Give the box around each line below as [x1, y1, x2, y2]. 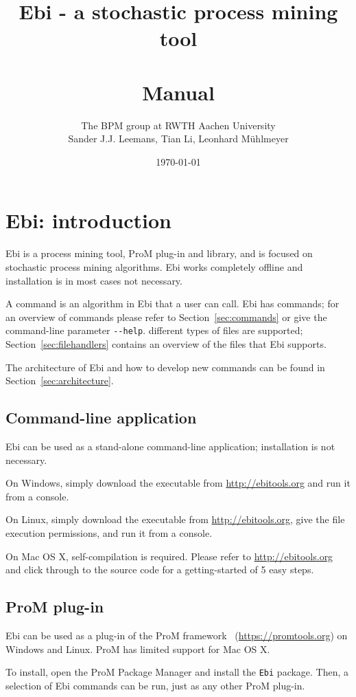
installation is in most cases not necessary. [5, 273, 182, 287]
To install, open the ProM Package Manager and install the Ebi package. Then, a [5, 665, 349, 679]
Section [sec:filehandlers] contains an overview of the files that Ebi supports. [5, 337, 327, 351]
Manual [142, 78, 215, 106]
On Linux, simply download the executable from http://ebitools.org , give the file [5, 512, 345, 527]
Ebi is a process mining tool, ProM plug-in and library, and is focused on [5, 246, 313, 261]
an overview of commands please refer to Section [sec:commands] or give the [5, 309, 327, 324]
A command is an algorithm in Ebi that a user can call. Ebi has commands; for [5, 296, 340, 311]
